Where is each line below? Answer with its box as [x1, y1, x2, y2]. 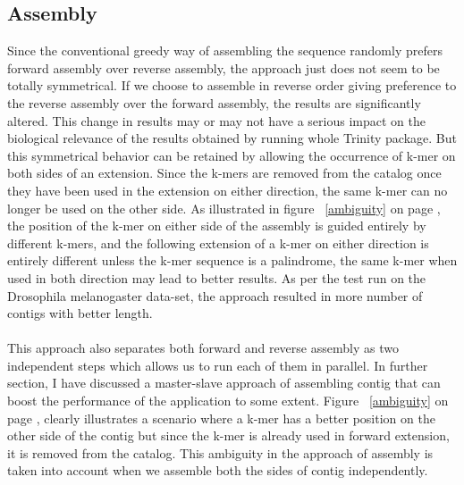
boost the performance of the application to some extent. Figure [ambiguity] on [7, 391, 449, 410]
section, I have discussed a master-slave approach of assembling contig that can [7, 373, 441, 392]
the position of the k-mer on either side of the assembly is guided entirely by [7, 216, 426, 235]
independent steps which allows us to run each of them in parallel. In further [7, 355, 428, 374]
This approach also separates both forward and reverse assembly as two [7, 339, 399, 357]
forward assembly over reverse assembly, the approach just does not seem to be [7, 58, 440, 77]
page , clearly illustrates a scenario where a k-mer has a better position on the [7, 408, 435, 427]
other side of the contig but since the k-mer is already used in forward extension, [7, 426, 450, 445]
